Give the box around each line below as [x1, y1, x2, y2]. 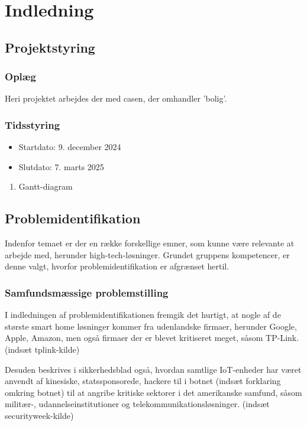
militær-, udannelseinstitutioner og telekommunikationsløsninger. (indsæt [5, 398, 270, 410]
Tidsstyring [5, 117, 60, 132]
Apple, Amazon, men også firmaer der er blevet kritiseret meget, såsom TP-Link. [5, 331, 299, 344]
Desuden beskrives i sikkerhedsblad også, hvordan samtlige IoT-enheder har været [5, 363, 302, 375]
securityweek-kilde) [5, 409, 74, 421]
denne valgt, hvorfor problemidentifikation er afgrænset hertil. [5, 260, 230, 272]
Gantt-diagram [18, 180, 73, 193]
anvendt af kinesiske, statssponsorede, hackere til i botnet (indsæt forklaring [5, 375, 281, 387]
